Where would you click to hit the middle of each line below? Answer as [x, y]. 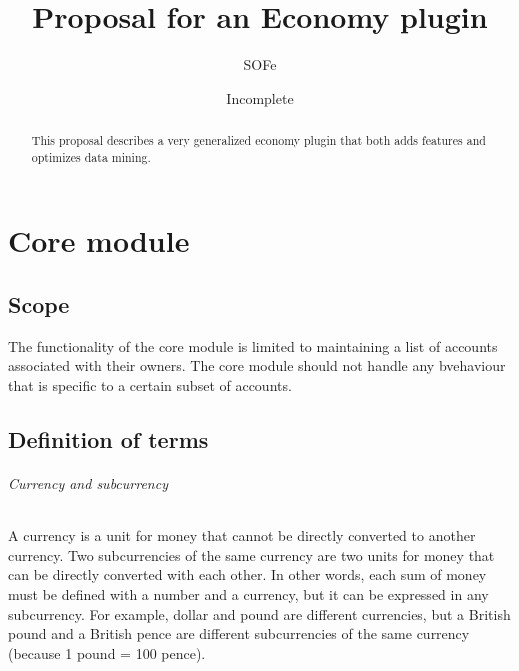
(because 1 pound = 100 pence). [107, 652]
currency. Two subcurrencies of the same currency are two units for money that [251, 554]
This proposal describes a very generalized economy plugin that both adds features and [258, 140]
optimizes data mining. [91, 156]
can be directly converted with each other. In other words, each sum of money [247, 574]
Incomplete [260, 97]
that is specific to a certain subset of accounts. [150, 385]
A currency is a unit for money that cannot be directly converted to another [242, 535]
